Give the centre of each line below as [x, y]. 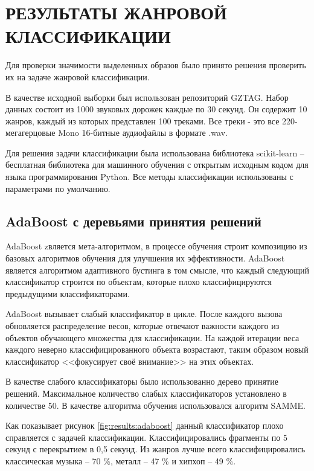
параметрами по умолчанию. [58, 188]
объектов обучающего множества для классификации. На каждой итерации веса [152, 337]
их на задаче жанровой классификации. [78, 76]
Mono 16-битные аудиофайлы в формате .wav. [143, 133]
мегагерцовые [30, 133]
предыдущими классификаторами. [68, 293]
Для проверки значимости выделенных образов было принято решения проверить [156, 65]
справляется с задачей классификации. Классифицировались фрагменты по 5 [146, 437]
